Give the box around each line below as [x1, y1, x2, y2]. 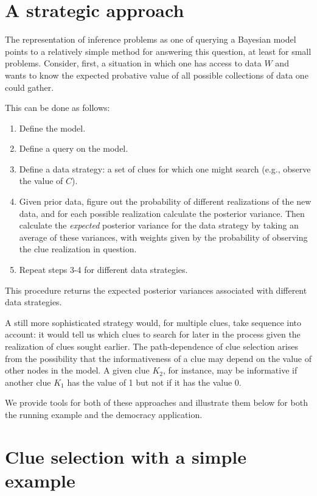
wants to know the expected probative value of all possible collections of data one [5, 68, 308, 81]
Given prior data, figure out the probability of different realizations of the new [19, 195, 312, 208]
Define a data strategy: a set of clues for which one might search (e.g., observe [19, 162, 311, 175]
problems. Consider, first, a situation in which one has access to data [5, 57, 262, 69]
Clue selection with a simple [5, 444, 246, 469]
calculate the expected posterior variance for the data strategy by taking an [19, 219, 299, 232]
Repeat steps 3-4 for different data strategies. [19, 263, 188, 276]
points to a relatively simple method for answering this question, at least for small [5, 44, 312, 57]
